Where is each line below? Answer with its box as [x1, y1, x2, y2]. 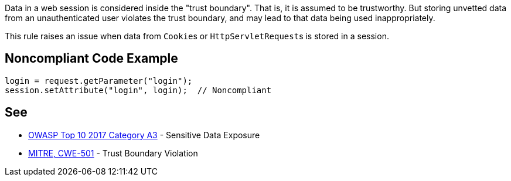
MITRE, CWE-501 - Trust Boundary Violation [28, 148, 198, 158]
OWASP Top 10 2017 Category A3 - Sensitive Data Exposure [28, 129, 260, 140]
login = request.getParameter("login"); [5, 76, 193, 86]
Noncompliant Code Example [5, 51, 178, 66]
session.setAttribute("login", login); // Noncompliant [5, 85, 272, 95]
